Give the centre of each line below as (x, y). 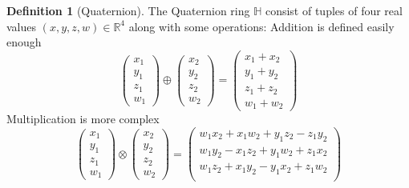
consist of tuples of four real (334, 10)
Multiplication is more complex (83, 119)
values (22, 26)
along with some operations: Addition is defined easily (261, 26)
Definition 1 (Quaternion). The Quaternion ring (128, 10)
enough (24, 42)
